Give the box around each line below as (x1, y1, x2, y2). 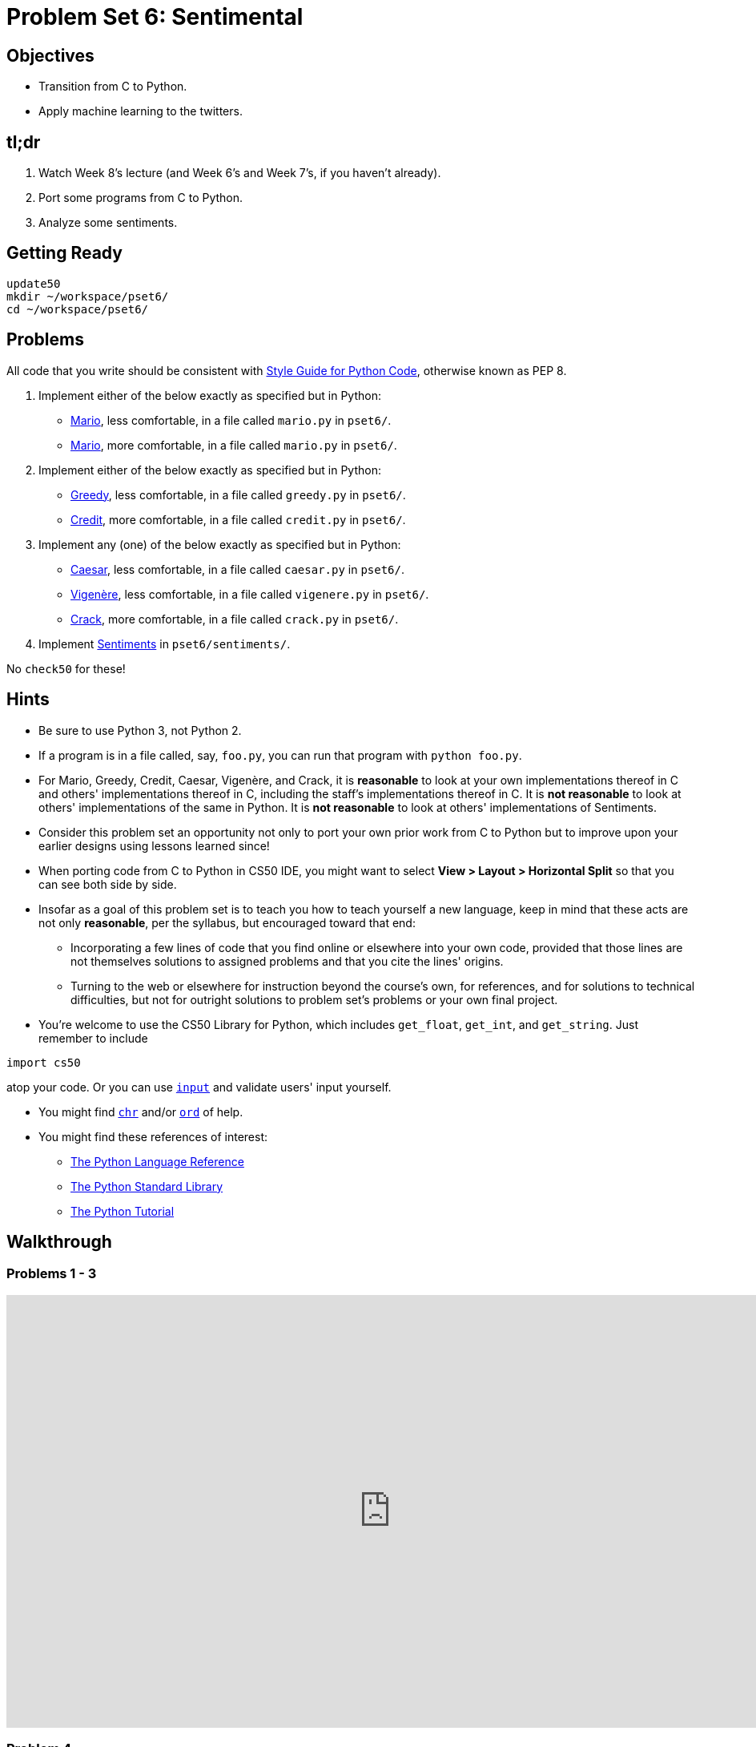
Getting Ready (6, 243, 123, 264)
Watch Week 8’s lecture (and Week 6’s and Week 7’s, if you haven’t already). (38, 166, 441, 180)
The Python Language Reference (70, 1154, 244, 1168)
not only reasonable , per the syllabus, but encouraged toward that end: (38, 915, 416, 930)
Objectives (6, 45, 94, 66)
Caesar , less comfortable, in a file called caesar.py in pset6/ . (70, 562, 405, 576)
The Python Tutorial (70, 1204, 175, 1218)
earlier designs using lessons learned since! (38, 838, 270, 853)
